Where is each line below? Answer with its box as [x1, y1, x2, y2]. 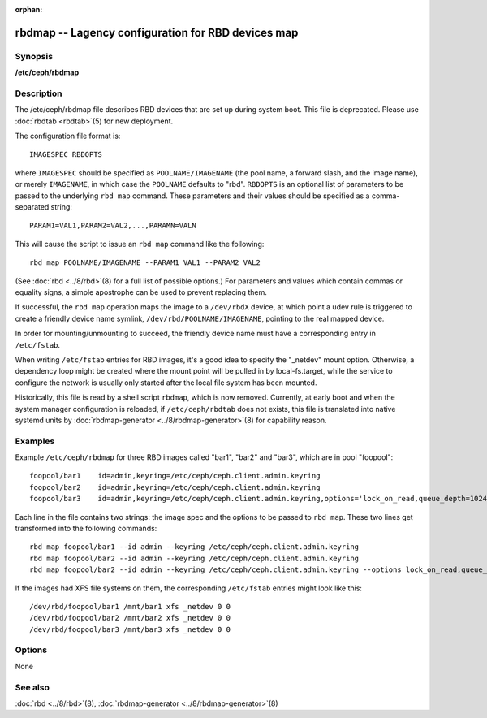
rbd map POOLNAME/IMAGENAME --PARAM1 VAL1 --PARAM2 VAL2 [29, 258, 261, 267]
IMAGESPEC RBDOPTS [29, 150, 103, 159]
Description [15, 88, 62, 99]
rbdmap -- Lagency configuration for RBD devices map [15, 25, 299, 40]
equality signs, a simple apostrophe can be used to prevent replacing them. [15, 287, 267, 296]
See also [15, 681, 50, 693]
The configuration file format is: [15, 131, 121, 141]
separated [15, 202, 50, 212]
